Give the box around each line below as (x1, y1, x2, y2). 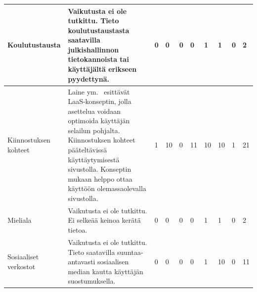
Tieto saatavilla (68, 246, 115, 257)
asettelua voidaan (68, 105, 121, 116)
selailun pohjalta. (68, 125, 120, 135)
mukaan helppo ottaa (68, 173, 132, 184)
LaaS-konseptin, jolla (68, 96, 131, 106)
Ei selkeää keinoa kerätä (68, 215, 141, 225)
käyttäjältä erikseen (68, 64, 137, 74)
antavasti (68, 256, 95, 267)
